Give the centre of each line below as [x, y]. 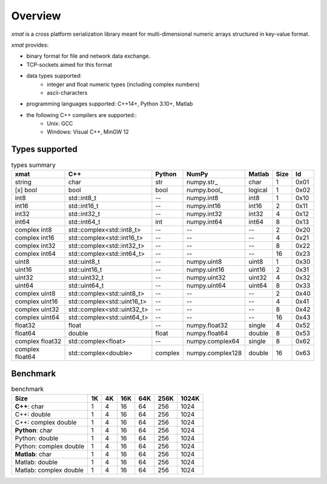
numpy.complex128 [214, 353]
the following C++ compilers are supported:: [82, 115]
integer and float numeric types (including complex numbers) [123, 84]
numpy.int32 [204, 213]
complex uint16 [36, 301]
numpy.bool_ [205, 190]
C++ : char [30, 406]
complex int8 [33, 229]
